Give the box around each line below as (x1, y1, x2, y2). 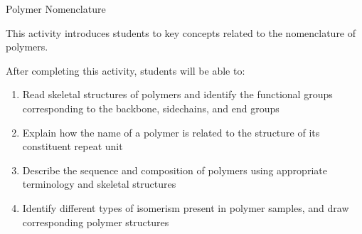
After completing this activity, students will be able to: (6, 63, 245, 78)
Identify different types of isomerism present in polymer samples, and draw (22, 200, 349, 215)
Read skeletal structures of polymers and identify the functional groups (22, 87, 333, 102)
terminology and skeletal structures (22, 176, 176, 191)
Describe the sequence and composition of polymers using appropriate (22, 162, 327, 177)
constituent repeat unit (22, 139, 123, 154)
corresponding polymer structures (22, 214, 169, 229)
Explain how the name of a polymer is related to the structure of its (22, 124, 320, 139)
